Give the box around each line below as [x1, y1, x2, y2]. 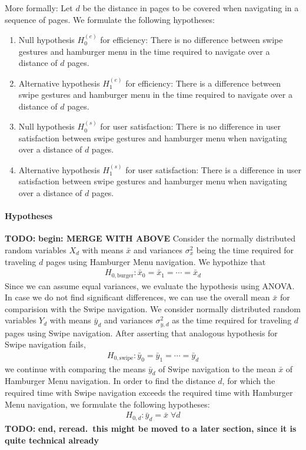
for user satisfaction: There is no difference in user [100, 120, 281, 133]
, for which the [222, 375, 275, 387]
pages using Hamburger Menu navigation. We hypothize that [45, 255, 266, 267]
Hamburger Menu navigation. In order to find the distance [5, 375, 215, 387]
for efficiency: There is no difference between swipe [100, 34, 283, 45]
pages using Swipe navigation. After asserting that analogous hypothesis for [5, 326, 278, 339]
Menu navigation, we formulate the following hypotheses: [5, 398, 210, 410]
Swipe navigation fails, [5, 338, 86, 350]
